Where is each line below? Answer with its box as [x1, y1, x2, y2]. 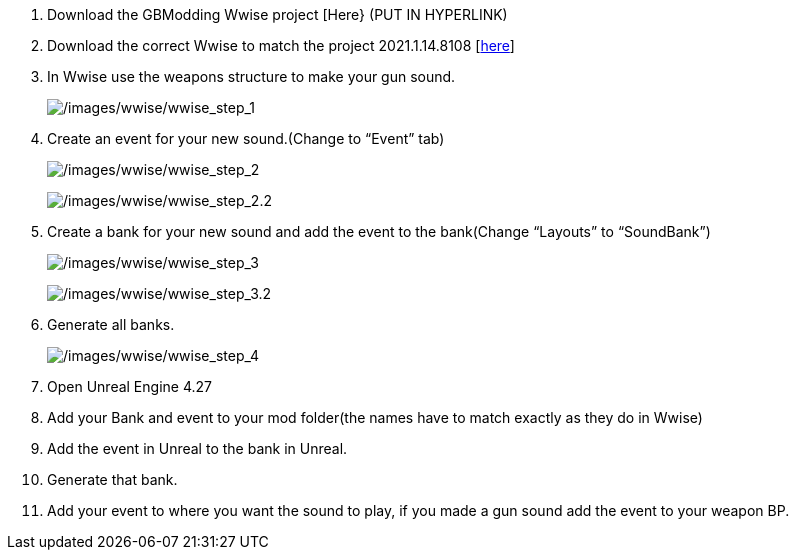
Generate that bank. [47, 471, 178, 488]
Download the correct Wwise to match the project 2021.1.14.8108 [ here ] [47, 37, 515, 54]
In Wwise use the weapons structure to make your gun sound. [47, 68, 456, 85]
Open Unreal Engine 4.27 [47, 378, 212, 395]
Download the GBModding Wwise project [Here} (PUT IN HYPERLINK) [47, 6, 508, 23]
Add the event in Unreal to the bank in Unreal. [47, 440, 348, 457]
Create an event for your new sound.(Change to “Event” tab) [47, 130, 445, 147]
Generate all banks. [47, 316, 175, 333]
